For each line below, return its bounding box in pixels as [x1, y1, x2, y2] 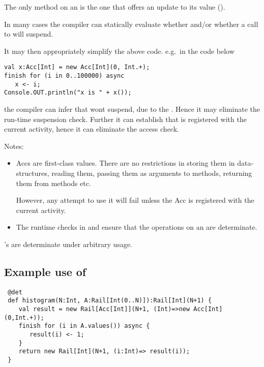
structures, [16, 167, 49, 178]
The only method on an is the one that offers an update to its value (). [4, 2, 225, 12]
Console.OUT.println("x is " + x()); [4, 89, 132, 97]
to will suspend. [4, 28, 53, 39]
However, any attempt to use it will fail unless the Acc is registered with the [16, 195, 254, 205]
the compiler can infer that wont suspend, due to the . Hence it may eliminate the [4, 104, 260, 114]
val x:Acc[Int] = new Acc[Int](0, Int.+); [4, 64, 150, 71]
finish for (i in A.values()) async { [18, 322, 150, 330]
